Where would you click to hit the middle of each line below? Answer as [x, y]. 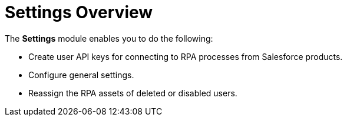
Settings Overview [79, 12]
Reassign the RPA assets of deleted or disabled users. [133, 93]
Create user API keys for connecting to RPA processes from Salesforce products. [186, 56]
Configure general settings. [81, 75]
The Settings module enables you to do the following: [109, 38]
